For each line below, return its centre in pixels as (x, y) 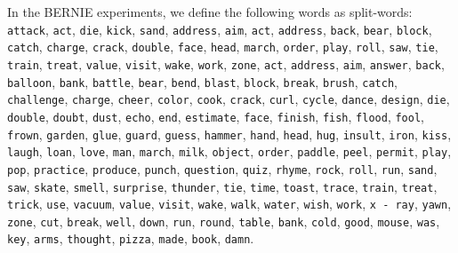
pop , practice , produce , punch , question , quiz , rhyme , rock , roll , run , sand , (222, 168)
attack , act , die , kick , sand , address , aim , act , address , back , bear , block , (220, 29)
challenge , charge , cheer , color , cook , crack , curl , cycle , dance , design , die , (229, 99)
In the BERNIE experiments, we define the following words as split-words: (210, 12)
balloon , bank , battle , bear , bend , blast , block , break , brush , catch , (202, 81)
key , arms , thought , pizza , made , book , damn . (131, 238)
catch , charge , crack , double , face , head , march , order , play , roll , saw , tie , (223, 47)
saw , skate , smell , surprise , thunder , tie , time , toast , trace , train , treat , (222, 186)
